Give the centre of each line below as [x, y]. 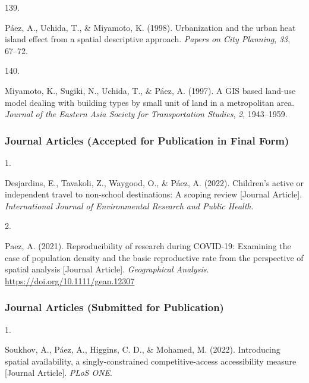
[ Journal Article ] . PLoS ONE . [59, 373]
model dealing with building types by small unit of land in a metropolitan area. [150, 102]
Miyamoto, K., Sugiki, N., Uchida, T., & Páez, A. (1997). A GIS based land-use [150, 90]
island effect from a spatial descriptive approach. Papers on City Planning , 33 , [148, 39]
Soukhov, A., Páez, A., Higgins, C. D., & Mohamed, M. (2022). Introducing [143, 349]
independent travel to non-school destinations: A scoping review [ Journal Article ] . [154, 194]
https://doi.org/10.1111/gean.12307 [70, 280]
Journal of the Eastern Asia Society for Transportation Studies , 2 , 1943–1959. [146, 114]
